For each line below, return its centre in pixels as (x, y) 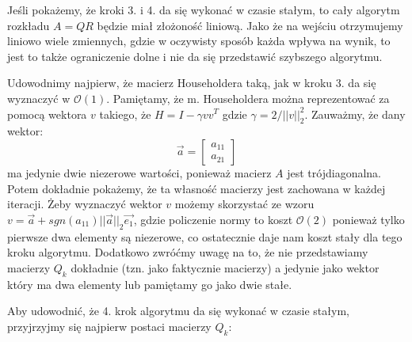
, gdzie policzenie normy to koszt (213, 219)
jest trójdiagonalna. (334, 172)
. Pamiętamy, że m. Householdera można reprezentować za (248, 98)
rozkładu (29, 25)
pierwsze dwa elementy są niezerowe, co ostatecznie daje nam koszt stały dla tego (205, 236)
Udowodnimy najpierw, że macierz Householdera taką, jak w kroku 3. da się (192, 83)
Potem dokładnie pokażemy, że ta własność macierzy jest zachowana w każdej (196, 188)
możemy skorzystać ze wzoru (244, 204)
